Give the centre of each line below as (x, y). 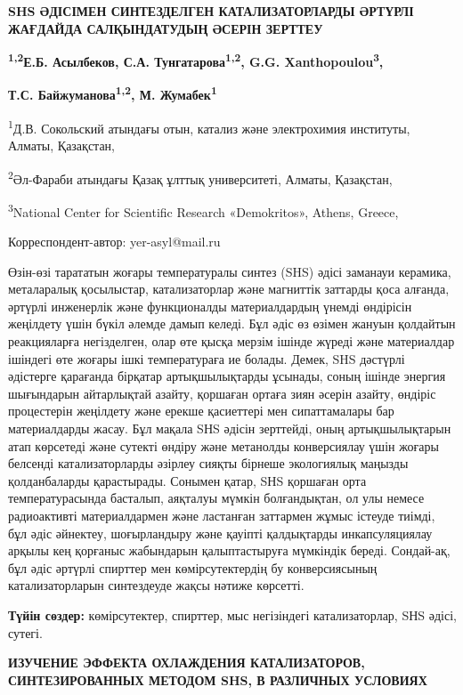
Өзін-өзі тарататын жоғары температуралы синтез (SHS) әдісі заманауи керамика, (230, 271)
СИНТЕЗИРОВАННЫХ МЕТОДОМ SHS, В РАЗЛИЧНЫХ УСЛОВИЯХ (218, 679)
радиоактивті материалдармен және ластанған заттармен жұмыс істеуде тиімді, (222, 515)
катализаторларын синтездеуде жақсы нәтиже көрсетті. (156, 585)
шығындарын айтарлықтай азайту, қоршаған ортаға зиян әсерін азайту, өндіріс (222, 393)
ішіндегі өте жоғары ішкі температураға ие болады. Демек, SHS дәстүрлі (207, 358)
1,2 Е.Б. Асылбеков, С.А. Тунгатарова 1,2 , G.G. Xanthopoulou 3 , (196, 60)
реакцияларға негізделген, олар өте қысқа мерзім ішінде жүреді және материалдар (231, 341)
